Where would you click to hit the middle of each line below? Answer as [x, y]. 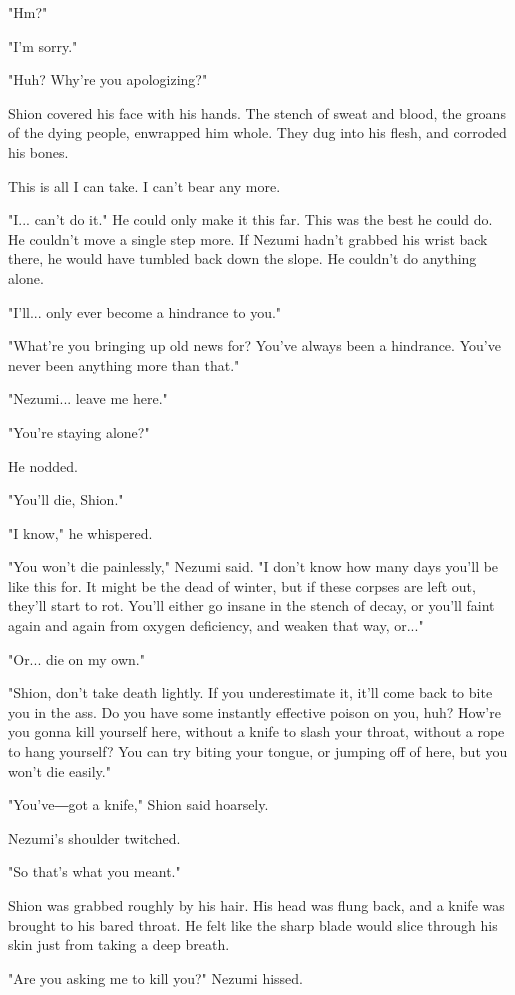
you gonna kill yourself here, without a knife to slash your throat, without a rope [256, 731]
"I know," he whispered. [80, 532]
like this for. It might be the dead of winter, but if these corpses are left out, [242, 585]
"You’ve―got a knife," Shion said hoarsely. [138, 804]
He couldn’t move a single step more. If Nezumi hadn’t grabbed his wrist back [248, 238]
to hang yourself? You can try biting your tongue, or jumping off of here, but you [258, 751]
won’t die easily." [59, 770]
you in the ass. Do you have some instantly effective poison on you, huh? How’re [254, 711]
